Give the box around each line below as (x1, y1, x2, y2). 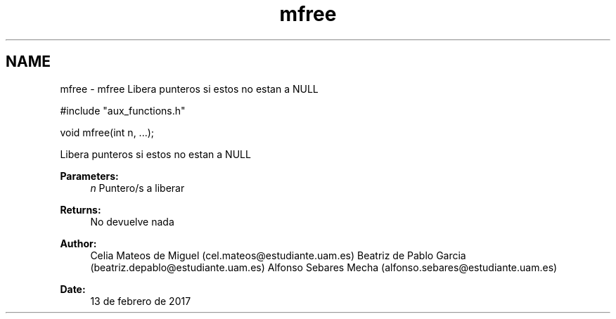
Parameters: (60, 169, 119, 182)
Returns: (60, 203, 101, 216)
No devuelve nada (90, 215, 174, 228)
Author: (60, 237, 97, 249)
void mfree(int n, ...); (60, 126, 155, 138)
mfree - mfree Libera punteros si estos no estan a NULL (60, 82, 319, 95)
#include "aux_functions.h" (60, 104, 186, 117)
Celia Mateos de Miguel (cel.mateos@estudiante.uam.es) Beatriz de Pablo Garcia (90, 249, 466, 261)
